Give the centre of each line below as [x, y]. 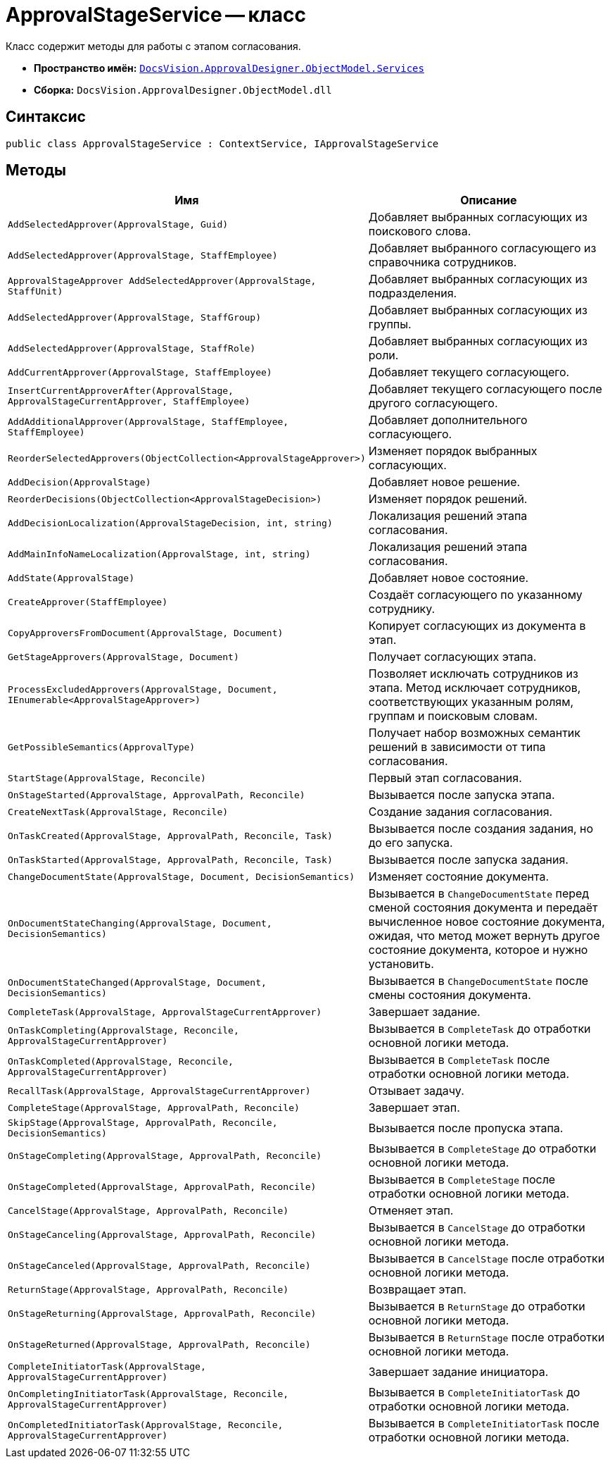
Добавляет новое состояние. [449, 578]
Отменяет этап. [411, 1211]
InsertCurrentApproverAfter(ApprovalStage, [121, 391]
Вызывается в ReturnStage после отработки [487, 1338]
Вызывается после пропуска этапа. [466, 1128]
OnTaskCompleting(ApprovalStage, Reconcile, [123, 1031]
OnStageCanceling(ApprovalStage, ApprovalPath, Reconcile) [162, 1234]
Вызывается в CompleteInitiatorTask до [474, 1392]
